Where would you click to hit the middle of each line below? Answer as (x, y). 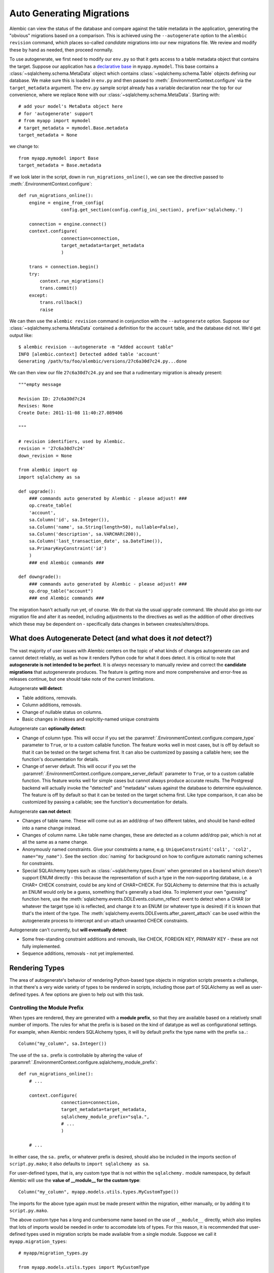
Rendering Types (37, 968)
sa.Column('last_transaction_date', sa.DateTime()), (96, 541)
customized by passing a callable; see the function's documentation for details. (105, 802)
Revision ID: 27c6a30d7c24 (52, 399)
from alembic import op (48, 470)
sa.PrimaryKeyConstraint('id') (68, 548)
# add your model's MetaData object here (71, 106)
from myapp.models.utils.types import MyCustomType (84, 1267)
